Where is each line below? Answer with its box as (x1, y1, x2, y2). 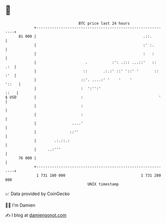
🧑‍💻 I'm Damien (5, 202, 36, 208)
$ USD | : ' (5, 94, 162, 100)
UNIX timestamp (87, 181, 119, 187)
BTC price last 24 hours (79, 21, 130, 26)
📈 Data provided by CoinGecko (5, 191, 70, 197)
